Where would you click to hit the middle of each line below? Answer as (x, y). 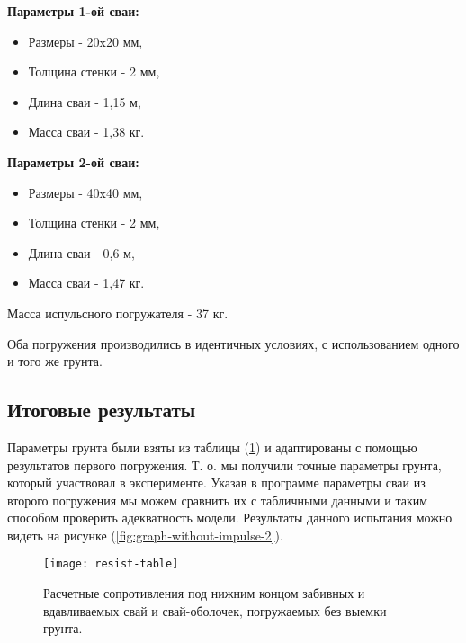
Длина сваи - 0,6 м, (81, 252)
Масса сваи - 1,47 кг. (86, 283)
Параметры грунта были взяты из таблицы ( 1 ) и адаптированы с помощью (212, 447)
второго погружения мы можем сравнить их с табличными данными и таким (218, 500)
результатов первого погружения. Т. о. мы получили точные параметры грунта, (224, 464)
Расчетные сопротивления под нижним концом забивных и (204, 593)
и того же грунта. (55, 361)
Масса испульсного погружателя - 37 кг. (118, 313)
